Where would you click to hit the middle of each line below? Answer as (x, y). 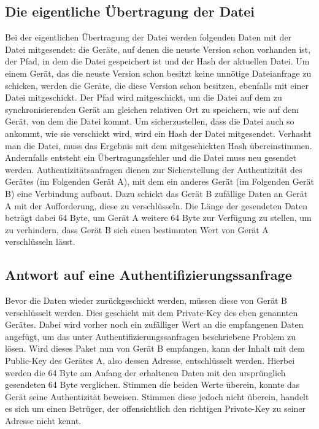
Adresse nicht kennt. (43, 421)
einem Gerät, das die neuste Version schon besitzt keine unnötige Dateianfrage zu (158, 73)
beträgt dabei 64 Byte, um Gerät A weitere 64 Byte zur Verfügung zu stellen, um (158, 218)
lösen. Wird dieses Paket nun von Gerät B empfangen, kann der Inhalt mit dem (155, 348)
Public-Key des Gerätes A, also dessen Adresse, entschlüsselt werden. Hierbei (150, 361)
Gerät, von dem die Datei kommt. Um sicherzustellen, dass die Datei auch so (150, 121)
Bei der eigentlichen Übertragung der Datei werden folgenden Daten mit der (148, 37)
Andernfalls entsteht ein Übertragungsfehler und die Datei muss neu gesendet (151, 157)
